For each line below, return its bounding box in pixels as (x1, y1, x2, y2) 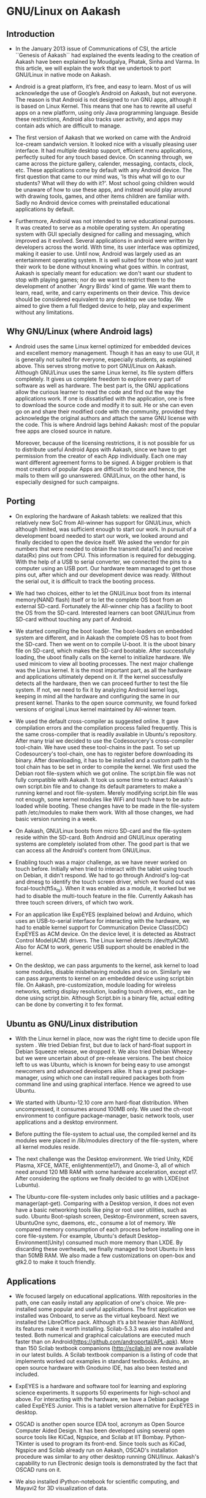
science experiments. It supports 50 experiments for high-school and (15, 1389, 191, 1396)
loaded (15, 802, 33, 809)
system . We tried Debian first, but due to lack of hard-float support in (15, 1041, 192, 1049)
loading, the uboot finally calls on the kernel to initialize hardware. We (15, 653, 191, 660)
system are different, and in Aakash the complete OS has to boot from (15, 633, 192, 641)
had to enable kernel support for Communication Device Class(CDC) (15, 924, 188, 931)
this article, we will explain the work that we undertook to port (15, 64, 172, 72)
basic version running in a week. (15, 815, 97, 822)
